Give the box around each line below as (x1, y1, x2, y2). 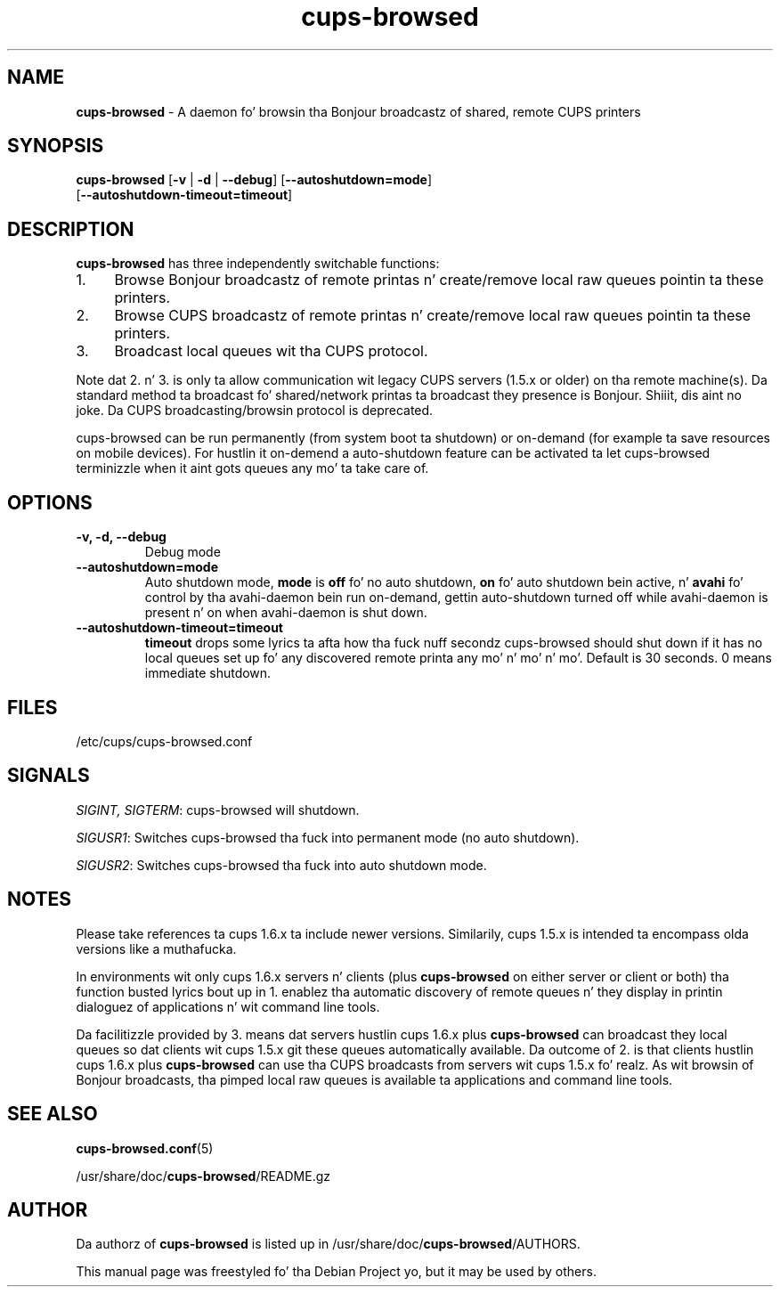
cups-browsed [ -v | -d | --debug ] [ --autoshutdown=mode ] (76, 172, 433, 188)
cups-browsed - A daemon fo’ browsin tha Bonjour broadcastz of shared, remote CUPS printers (76, 103, 641, 119)
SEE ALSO (7, 1103, 98, 1126)
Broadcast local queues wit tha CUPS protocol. (114, 342, 428, 361)
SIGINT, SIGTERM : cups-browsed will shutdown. (76, 802, 360, 818)
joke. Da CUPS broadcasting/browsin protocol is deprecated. (76, 403, 434, 419)
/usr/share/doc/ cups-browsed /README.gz (76, 1168, 331, 1184)
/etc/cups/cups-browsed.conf (76, 733, 253, 749)
